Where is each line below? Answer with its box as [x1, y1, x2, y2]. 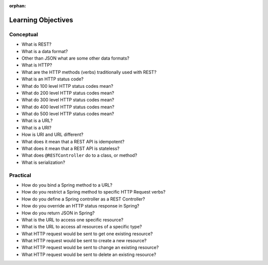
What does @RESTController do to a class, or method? [21, 152, 137, 158]
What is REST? [21, 41, 52, 47]
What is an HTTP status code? [21, 76, 84, 82]
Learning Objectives [9, 15, 73, 24]
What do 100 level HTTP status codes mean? [21, 83, 114, 89]
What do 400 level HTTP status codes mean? [21, 104, 115, 110]
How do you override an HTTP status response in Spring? [21, 203, 139, 209]
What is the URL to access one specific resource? [21, 216, 124, 223]
